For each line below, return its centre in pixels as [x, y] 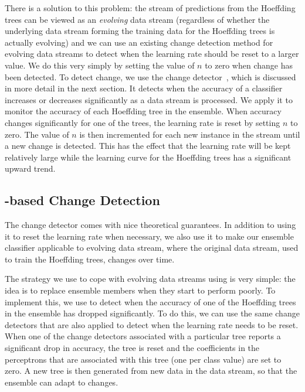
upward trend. [30, 168]
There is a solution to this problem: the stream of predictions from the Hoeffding [150, 8]
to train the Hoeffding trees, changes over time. [90, 259]
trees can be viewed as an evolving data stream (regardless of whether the [137, 19]
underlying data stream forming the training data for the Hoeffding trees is [140, 31]
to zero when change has [249, 65]
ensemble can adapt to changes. [62, 382]
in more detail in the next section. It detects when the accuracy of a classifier [144, 88]
